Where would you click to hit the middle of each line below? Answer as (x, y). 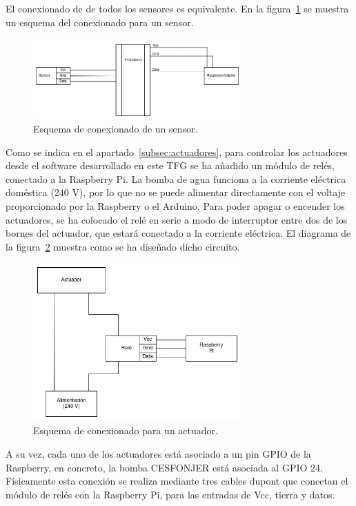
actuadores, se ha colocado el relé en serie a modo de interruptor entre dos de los (177, 219)
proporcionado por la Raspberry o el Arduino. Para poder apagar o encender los (175, 205)
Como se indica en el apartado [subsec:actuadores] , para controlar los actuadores (177, 152)
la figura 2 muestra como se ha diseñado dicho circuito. (123, 246)
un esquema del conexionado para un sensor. (100, 22)
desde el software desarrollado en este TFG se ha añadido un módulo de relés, (170, 165)
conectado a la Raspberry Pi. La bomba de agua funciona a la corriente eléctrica (176, 178)
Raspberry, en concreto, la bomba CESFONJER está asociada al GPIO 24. (164, 467)
